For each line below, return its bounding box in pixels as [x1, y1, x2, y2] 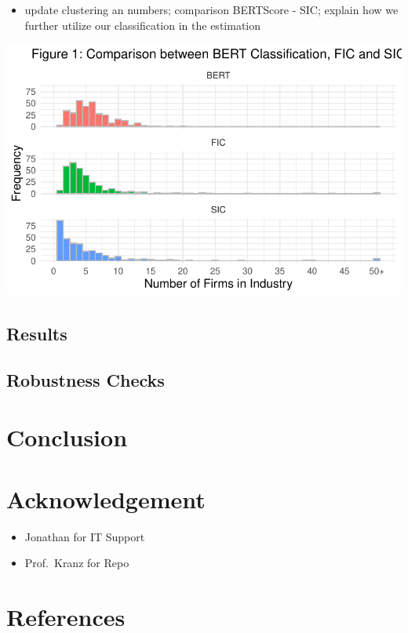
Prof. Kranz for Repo [24, 555, 129, 571]
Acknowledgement [6, 482, 206, 515]
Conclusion [6, 421, 128, 453]
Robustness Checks [6, 367, 165, 391]
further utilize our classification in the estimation [24, 16, 260, 33]
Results [6, 321, 67, 345]
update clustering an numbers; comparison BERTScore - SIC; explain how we [24, 2, 399, 17]
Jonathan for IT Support [24, 528, 145, 544]
